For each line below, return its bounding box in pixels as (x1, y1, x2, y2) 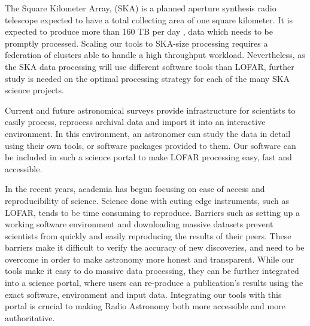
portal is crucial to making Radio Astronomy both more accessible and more (5, 300, 285, 312)
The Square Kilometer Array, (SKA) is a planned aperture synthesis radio (5, 2, 276, 14)
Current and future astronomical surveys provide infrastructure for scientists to (5, 103, 296, 116)
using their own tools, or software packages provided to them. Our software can (5, 139, 296, 151)
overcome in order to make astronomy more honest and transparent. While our (5, 252, 294, 265)
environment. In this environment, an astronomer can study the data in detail (5, 127, 291, 139)
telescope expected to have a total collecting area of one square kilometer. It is (5, 13, 293, 26)
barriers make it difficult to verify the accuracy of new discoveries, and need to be (5, 241, 305, 254)
